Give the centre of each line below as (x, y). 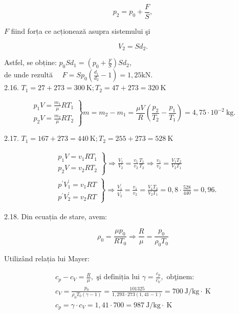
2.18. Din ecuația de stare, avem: (56, 216)
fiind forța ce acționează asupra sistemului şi (81, 31)
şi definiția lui (118, 277)
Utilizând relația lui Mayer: (47, 258)
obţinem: (180, 277)
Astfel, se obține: (30, 62)
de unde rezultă (28, 75)
